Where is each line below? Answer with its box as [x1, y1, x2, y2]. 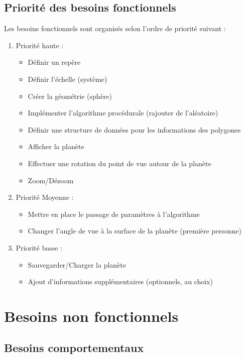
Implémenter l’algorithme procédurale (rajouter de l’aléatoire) [28, 107, 218, 118]
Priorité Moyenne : [16, 192, 74, 202]
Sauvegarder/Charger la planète [28, 259, 126, 270]
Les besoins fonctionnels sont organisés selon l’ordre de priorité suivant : [4, 23, 226, 34]
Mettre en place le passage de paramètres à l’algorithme [28, 208, 200, 219]
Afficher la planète [28, 141, 84, 152]
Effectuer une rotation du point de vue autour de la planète [28, 158, 211, 168]
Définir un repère [28, 57, 81, 67]
